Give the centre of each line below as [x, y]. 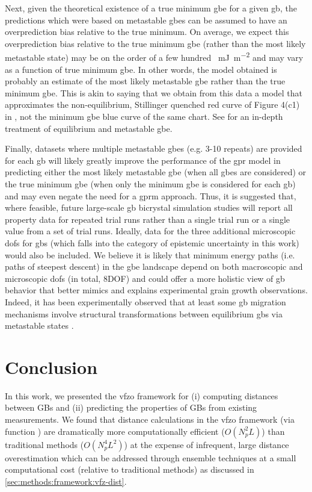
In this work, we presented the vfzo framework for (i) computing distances [142, 395]
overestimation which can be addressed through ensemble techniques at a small [151, 457]
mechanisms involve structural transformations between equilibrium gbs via [144, 313]
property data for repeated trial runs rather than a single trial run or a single [147, 219]
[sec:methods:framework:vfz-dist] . [66, 481]
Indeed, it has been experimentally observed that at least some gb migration [145, 301]
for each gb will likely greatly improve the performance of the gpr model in [143, 160]
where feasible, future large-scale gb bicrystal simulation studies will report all [149, 207]
